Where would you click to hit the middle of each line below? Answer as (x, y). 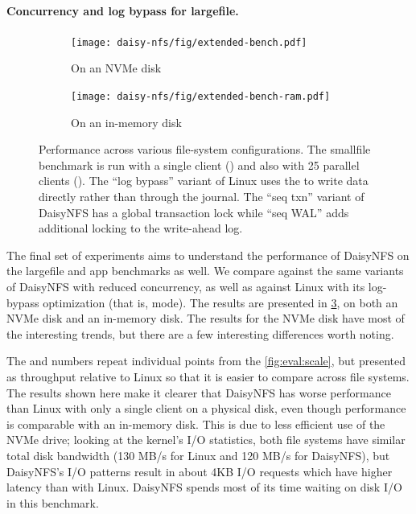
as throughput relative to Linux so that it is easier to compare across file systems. (208, 377)
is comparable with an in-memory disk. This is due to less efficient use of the (196, 424)
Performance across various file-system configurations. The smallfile (205, 149)
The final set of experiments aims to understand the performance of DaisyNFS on (208, 255)
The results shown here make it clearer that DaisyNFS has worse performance (199, 392)
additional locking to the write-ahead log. (141, 228)
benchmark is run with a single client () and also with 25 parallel (199, 164)
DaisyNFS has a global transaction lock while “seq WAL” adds (194, 212)
